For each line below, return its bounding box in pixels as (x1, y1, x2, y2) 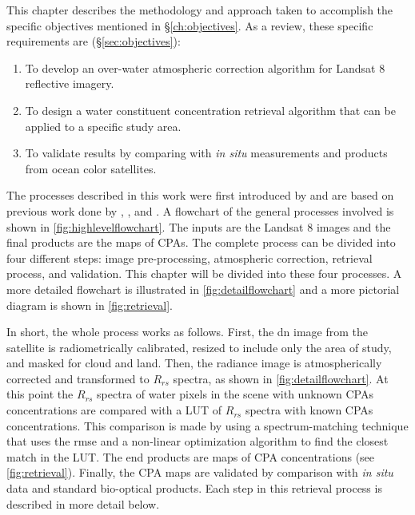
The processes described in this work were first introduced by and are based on (6, 187, 394, 204)
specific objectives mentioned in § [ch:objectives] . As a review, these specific (6, 17, 373, 34)
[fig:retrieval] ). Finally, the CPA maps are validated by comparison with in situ (6, 464, 393, 481)
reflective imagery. (25, 75, 114, 92)
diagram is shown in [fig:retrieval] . (6, 296, 173, 313)
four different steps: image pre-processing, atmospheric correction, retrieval (6, 249, 373, 266)
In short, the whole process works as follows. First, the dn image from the (6, 323, 369, 340)
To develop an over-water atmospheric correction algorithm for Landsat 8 (25, 59, 385, 76)
